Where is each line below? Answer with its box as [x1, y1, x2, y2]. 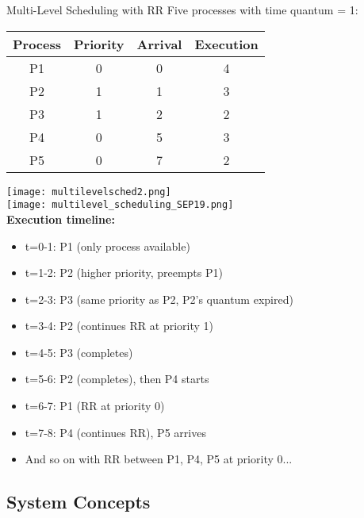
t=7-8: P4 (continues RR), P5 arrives [25, 424, 206, 440]
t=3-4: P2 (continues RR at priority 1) [25, 317, 213, 334]
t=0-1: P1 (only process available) [25, 237, 190, 254]
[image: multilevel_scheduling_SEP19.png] [6, 199, 234, 211]
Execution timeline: [6, 210, 115, 227]
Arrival [136, 34, 182, 53]
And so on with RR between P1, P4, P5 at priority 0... [25, 451, 293, 467]
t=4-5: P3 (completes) [25, 343, 133, 360]
